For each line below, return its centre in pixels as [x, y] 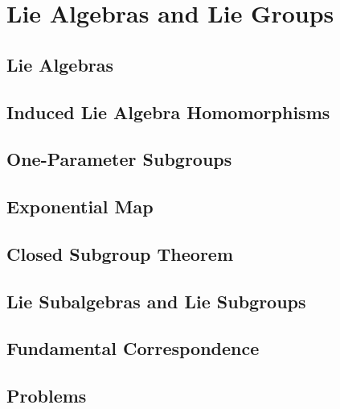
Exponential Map [80, 207]
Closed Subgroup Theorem [120, 253]
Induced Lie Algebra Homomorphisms [168, 112]
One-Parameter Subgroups [119, 159]
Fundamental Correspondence [133, 348]
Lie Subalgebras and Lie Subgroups [156, 301]
